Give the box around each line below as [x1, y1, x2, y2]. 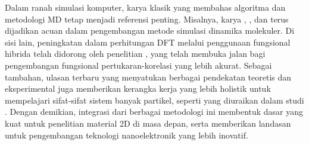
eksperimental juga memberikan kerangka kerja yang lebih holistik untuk [5, 82, 271, 95]
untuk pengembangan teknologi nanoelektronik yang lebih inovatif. [5, 128, 248, 141]
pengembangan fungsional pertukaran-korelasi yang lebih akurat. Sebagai [5, 59, 272, 71]
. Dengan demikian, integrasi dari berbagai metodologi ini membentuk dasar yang [5, 105, 304, 118]
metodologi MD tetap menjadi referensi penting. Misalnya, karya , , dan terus [5, 12, 289, 25]
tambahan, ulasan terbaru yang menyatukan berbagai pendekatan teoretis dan [5, 70, 292, 83]
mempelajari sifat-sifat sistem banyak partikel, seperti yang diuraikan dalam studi [5, 94, 304, 106]
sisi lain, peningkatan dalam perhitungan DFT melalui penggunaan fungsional [5, 36, 291, 48]
